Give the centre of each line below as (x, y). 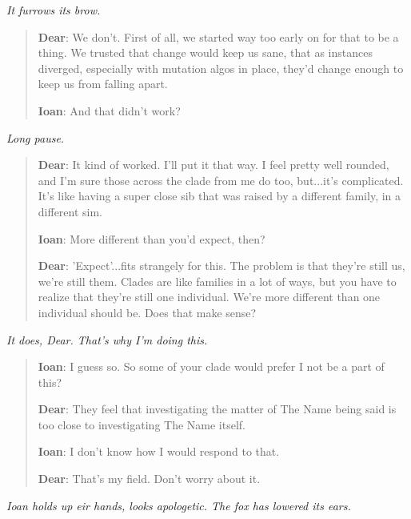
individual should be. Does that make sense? (147, 312)
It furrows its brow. (54, 10)
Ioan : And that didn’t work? (109, 110)
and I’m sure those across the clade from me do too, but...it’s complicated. (221, 180)
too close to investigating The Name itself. (142, 424)
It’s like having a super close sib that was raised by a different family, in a (219, 196)
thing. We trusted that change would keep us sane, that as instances (205, 52)
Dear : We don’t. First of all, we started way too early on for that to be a (218, 36)
